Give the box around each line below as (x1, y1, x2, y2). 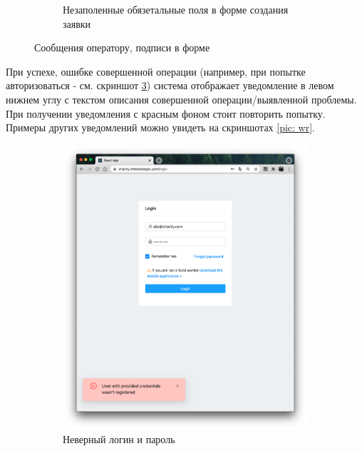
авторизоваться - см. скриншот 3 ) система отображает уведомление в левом (6, 78, 334, 93)
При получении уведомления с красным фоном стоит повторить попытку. (6, 106, 326, 121)
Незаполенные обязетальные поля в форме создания (63, 2, 289, 16)
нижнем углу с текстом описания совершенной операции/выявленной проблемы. (6, 91, 357, 106)
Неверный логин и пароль (63, 432, 175, 447)
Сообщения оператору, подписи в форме (34, 40, 210, 55)
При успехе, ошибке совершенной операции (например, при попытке (6, 64, 306, 78)
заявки (63, 16, 91, 31)
